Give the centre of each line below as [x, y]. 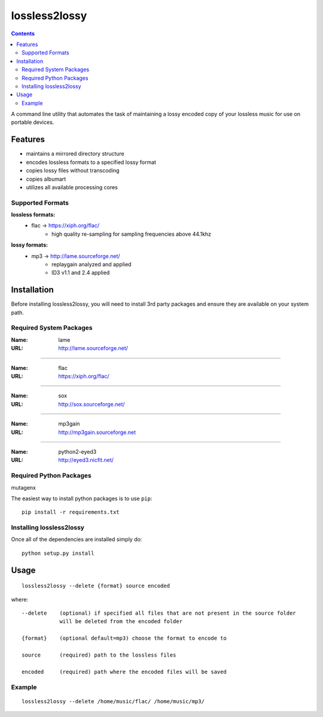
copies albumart [46, 179]
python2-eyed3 [77, 451]
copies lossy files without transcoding [73, 171]
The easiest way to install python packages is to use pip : [82, 498]
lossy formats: [29, 245]
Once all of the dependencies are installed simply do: [77, 539]
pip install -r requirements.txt [71, 512]
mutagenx [23, 487]
